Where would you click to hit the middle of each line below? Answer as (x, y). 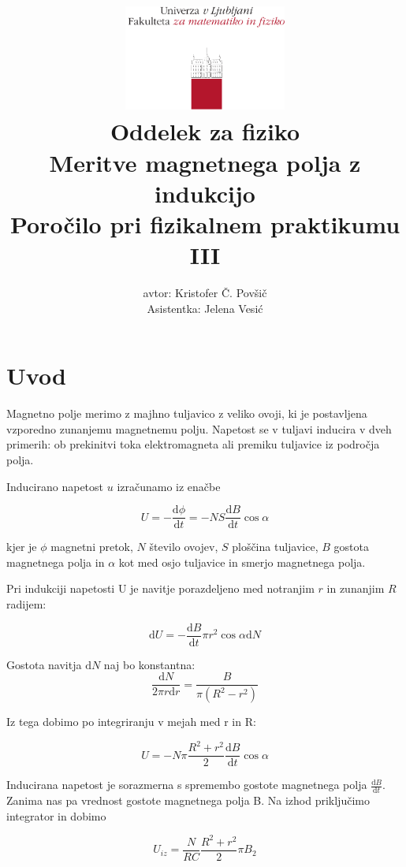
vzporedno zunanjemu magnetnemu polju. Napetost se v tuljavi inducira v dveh (199, 428)
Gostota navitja (44, 664)
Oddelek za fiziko (205, 131)
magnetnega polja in (56, 562)
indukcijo (205, 193)
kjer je (22, 547)
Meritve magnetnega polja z (205, 162)
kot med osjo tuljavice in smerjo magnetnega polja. (242, 562)
